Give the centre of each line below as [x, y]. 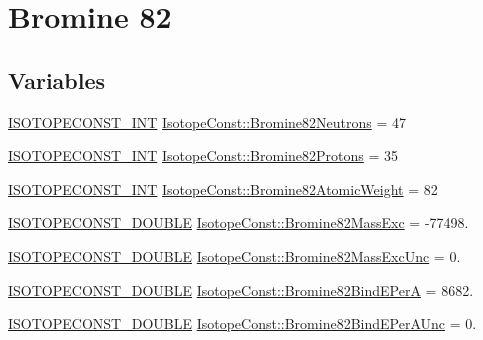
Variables [57, 79]
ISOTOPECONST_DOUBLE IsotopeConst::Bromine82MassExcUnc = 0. [234, 255]
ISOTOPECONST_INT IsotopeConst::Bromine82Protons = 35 [203, 155]
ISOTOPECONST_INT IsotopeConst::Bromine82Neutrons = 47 [207, 121]
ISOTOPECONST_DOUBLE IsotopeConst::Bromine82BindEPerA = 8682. [241, 289]
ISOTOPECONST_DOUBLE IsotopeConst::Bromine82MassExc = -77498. [238, 222]
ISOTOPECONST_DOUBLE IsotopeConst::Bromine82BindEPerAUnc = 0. [242, 323]
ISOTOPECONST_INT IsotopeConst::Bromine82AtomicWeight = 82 [223, 188]
